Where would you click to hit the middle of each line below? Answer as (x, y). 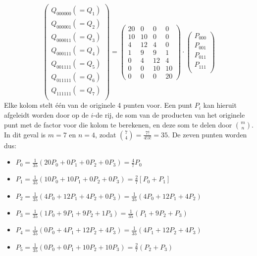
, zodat (106, 134)
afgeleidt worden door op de (46, 114)
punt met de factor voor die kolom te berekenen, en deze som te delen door (118, 124)
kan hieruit (220, 105)
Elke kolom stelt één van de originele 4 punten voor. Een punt (98, 105)
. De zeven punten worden (207, 134)
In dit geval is (25, 134)
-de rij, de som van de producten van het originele (169, 114)
